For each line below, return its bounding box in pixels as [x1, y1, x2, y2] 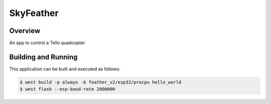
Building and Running [9, 52, 78, 61]
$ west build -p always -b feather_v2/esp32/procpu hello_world [20, 79, 182, 85]
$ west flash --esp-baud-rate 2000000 [20, 86, 115, 92]
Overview [9, 26, 41, 35]
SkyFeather [9, 7, 59, 18]
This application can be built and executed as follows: [9, 65, 120, 72]
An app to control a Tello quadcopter [9, 40, 85, 46]
